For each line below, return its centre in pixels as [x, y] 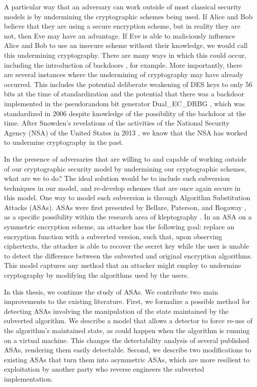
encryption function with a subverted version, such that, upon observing [113, 236]
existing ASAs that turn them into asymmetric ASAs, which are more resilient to [127, 359]
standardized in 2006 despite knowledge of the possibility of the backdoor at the [125, 113]
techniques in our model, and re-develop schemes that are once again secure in [122, 188]
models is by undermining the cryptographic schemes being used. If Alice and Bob [128, 16]
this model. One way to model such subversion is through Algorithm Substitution [127, 197]
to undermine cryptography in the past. [64, 142]
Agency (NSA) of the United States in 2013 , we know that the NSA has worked [126, 132]
